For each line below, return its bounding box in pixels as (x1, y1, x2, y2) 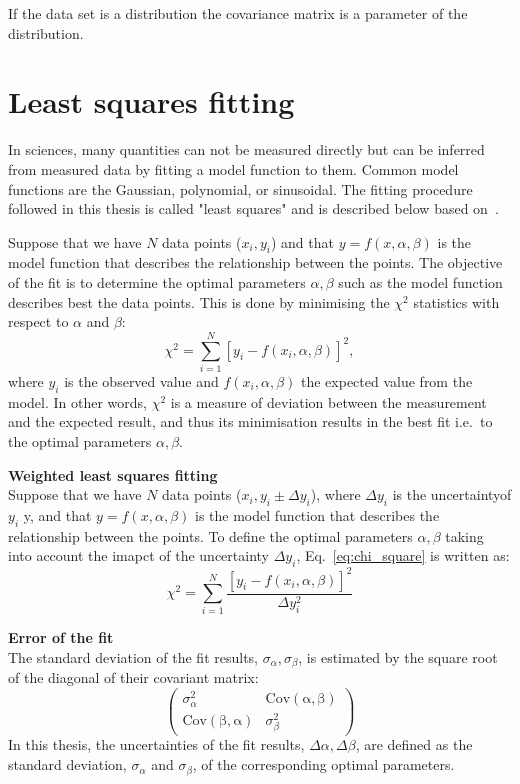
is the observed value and (64, 370, 219, 391)
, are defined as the (355, 734, 473, 755)
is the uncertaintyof (392, 484, 512, 505)
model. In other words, (8, 391, 147, 412)
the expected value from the (301, 370, 473, 391)
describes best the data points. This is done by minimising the (8, 291, 390, 312)
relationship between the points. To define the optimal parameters (8, 525, 413, 546)
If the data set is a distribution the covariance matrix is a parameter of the (8, 3, 468, 23)
